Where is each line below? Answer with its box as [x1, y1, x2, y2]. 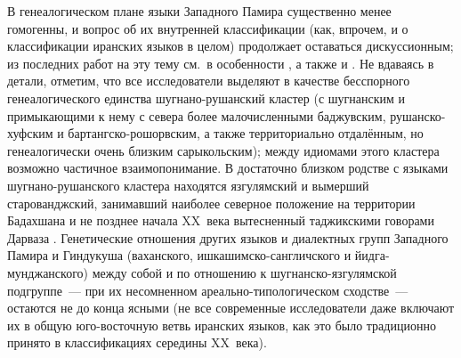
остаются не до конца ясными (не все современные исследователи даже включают [7, 298, 455, 317]
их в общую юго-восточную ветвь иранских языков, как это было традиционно [7, 315, 436, 334]
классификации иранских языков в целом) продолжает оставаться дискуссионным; [7, 37, 454, 55]
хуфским [7, 124, 53, 142]
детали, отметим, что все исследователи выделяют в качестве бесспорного [7, 71, 410, 90]
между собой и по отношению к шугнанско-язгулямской [92, 263, 397, 281]
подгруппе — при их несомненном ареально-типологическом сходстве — [7, 281, 408, 299]
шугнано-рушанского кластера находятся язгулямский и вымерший [7, 175, 369, 194]
